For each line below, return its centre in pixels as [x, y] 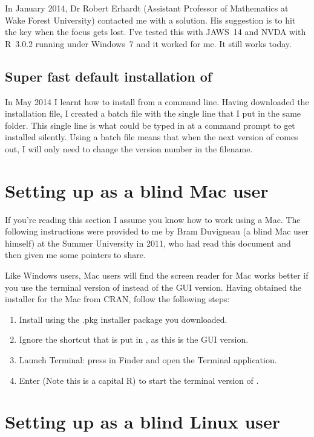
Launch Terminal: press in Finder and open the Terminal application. [148, 360]
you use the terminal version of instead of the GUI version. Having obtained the [153, 287]
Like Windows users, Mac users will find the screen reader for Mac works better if [157, 275]
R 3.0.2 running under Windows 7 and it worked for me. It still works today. [148, 43]
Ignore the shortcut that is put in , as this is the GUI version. [134, 339]
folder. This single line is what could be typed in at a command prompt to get [150, 125]
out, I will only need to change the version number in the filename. [129, 148]
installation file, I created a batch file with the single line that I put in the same [153, 113]
